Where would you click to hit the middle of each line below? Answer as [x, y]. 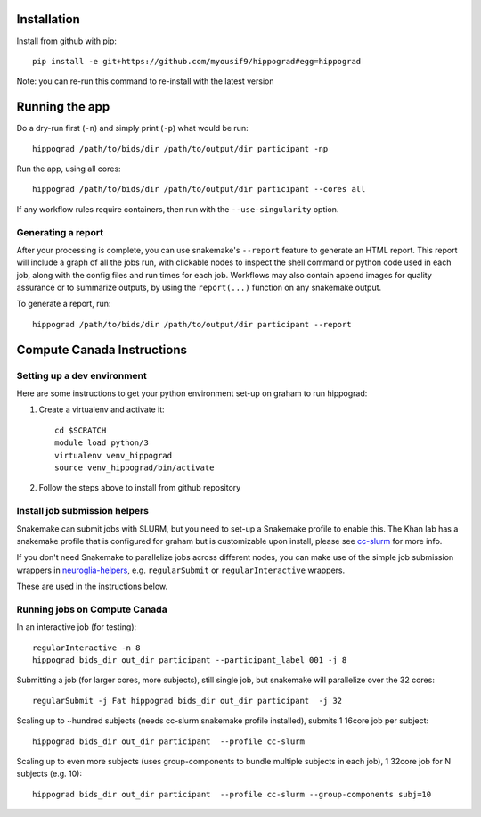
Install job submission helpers [83, 511]
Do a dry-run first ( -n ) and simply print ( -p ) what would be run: [132, 128]
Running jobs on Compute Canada [92, 609]
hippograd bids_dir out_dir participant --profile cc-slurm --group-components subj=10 [232, 794]
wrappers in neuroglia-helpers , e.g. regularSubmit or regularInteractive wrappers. [181, 570]
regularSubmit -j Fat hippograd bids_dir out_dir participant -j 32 [188, 701]
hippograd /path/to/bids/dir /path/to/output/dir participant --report [192, 324]
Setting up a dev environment [82, 375]
